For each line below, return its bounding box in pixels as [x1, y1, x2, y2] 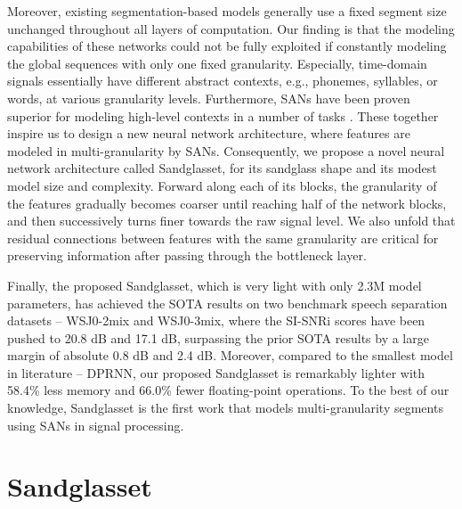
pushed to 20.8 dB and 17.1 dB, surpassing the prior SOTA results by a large [7, 328, 429, 347]
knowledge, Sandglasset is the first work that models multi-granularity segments [7, 398, 443, 417]
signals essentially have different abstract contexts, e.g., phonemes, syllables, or [7, 71, 438, 90]
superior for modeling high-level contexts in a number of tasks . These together [7, 106, 439, 125]
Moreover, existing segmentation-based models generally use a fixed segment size [7, 2, 447, 20]
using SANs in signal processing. [7, 415, 184, 434]
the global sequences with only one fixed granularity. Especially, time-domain [7, 53, 427, 72]
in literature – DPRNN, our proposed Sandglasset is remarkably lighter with [7, 363, 426, 382]
